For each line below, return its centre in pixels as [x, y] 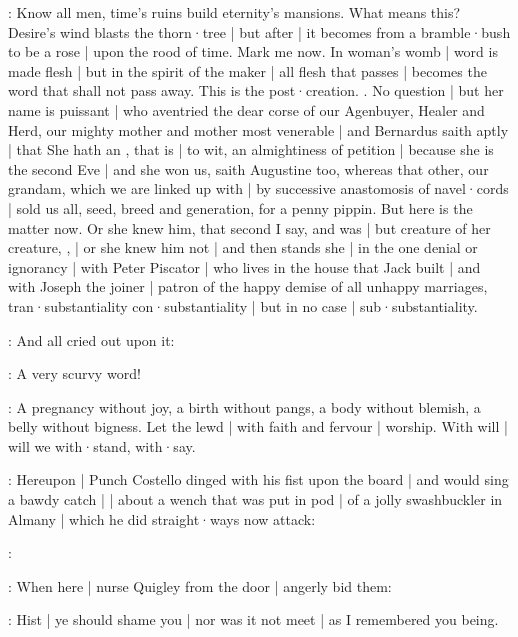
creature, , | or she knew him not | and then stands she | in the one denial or [243, 247]
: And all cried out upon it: [91, 339]
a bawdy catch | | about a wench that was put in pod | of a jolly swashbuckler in [255, 499]
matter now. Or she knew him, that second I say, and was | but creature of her [249, 227]
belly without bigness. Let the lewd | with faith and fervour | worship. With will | [258, 426]
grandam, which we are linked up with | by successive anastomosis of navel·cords [258, 188]
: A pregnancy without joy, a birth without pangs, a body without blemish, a [244, 406]
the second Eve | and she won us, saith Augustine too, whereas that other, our [248, 168]
